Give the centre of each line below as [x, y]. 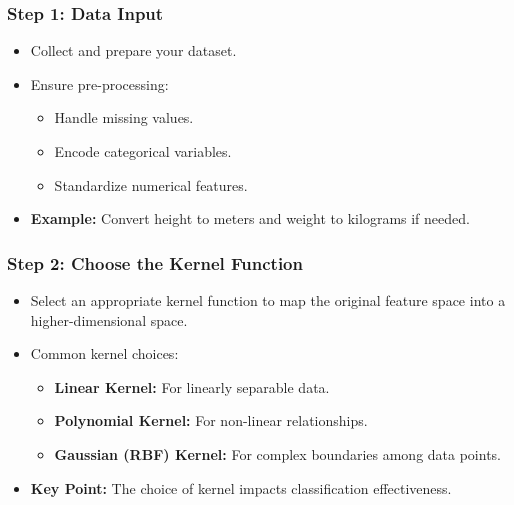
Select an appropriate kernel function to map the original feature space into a [268, 300]
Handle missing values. [124, 117]
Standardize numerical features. [151, 184]
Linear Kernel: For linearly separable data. [192, 386]
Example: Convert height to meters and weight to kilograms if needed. [250, 218]
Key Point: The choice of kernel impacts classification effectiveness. [241, 487]
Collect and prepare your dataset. [133, 50]
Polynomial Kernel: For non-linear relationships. [211, 420]
